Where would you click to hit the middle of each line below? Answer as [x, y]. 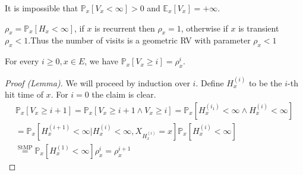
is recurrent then [125, 28]
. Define [210, 82]
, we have [102, 61]
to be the [265, 82]
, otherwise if [204, 28]
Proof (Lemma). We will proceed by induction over [97, 82]
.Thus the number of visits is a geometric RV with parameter [139, 40]
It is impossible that [42, 8]
